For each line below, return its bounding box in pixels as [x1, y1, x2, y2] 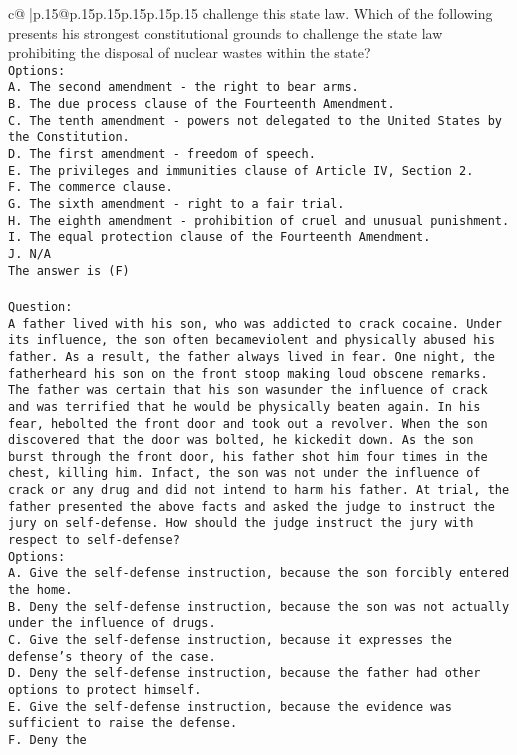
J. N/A [8, 247, 51, 261]
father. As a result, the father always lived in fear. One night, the [8, 349, 495, 364]
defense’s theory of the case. [8, 649, 216, 664]
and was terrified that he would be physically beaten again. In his [8, 399, 481, 414]
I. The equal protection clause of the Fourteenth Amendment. [8, 230, 431, 245]
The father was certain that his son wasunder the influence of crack [8, 383, 488, 398]
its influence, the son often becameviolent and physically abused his [8, 333, 495, 348]
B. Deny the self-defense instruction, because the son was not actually [8, 599, 510, 614]
